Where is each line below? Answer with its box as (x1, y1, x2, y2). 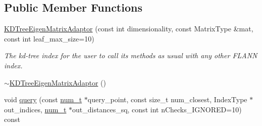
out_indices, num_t (4, 104, 67, 114)
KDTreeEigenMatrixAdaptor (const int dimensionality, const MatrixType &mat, (4, 23, 253, 34)
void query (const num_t (4, 94, 82, 105)
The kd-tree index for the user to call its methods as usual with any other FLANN (4, 50, 257, 61)
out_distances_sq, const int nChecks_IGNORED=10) (72, 104, 242, 114)
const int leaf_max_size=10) (4, 33, 94, 44)
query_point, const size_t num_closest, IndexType (87, 94, 247, 105)
